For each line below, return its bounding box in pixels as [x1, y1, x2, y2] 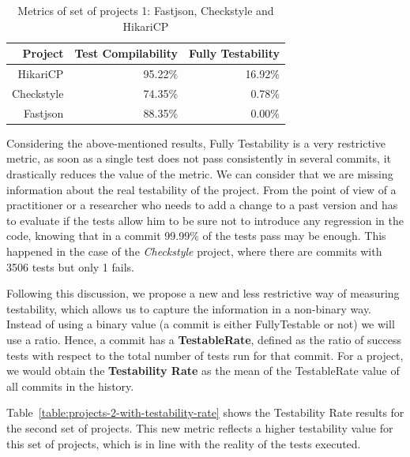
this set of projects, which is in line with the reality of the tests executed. [6, 435, 361, 451]
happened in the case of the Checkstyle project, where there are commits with [6, 242, 382, 259]
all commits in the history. [6, 377, 134, 394]
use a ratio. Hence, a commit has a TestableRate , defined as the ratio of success [6, 331, 402, 347]
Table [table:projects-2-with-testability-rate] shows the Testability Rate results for [6, 404, 404, 421]
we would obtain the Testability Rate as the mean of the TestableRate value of [6, 362, 400, 379]
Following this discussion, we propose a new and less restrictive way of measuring [6, 285, 400, 302]
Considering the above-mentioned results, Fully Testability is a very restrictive [6, 134, 386, 151]
